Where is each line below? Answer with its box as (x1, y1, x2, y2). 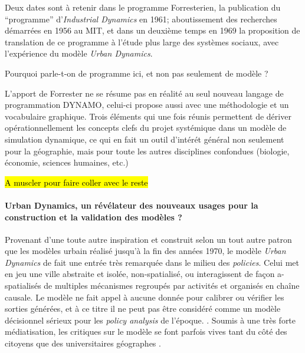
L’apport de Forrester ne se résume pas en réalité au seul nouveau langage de (5, 87, 284, 99)
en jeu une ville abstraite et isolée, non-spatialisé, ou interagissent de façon (5, 268, 275, 280)
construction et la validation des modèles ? (5, 210, 182, 223)
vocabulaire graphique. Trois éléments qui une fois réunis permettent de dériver (5, 110, 291, 122)
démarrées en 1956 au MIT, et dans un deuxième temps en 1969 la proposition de (5, 24, 300, 37)
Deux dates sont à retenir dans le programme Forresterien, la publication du (5, 1, 281, 13)
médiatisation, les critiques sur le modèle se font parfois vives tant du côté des (5, 325, 287, 338)
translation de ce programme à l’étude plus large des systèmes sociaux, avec (5, 35, 279, 48)
